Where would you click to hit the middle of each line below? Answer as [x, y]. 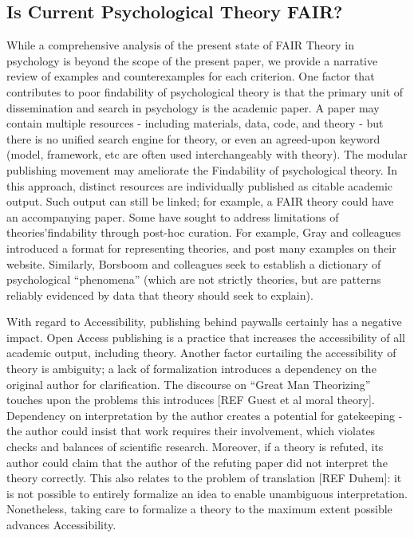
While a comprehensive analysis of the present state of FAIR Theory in [181, 45]
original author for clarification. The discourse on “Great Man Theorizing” [189, 384]
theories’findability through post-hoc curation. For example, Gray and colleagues [204, 232]
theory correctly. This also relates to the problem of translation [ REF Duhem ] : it [204, 478]
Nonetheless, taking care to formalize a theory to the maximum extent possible [199, 509]
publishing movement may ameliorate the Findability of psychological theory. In [202, 169]
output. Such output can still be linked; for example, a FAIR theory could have [200, 201]
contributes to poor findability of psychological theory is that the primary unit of [205, 91]
